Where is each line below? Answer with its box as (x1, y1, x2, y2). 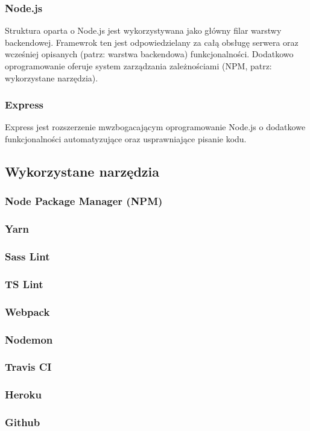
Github (5, 415, 40, 430)
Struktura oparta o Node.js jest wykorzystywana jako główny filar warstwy (5, 24, 282, 37)
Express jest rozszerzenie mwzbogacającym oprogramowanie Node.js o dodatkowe (5, 121, 306, 133)
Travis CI (5, 359, 52, 374)
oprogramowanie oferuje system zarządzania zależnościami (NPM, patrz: (5, 60, 272, 72)
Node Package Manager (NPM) (5, 193, 163, 209)
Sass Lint (5, 248, 50, 263)
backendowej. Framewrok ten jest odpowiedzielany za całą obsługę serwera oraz (5, 36, 299, 48)
